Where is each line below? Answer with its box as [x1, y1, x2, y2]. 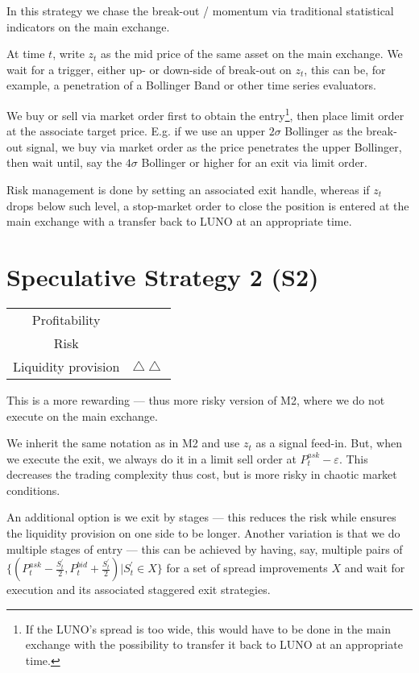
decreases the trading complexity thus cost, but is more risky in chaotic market [6, 466, 397, 483]
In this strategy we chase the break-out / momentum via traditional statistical [6, 2, 394, 19]
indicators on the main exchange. [6, 18, 170, 35]
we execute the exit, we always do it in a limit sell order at [6, 450, 297, 467]
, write [52, 45, 85, 62]
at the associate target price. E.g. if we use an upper [6, 123, 265, 139]
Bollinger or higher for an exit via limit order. [141, 154, 367, 171]
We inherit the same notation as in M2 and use [6, 434, 240, 451]
